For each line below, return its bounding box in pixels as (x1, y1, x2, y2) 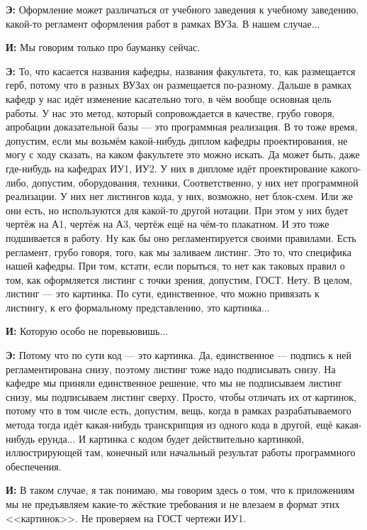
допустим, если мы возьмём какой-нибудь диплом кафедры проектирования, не (6, 133, 348, 148)
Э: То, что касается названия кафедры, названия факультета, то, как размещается (6, 63, 356, 78)
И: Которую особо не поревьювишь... (6, 324, 169, 338)
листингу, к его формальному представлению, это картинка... (6, 299, 270, 314)
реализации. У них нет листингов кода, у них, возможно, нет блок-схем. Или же (6, 189, 353, 204)
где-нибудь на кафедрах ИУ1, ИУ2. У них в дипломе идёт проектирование (6, 160, 327, 175)
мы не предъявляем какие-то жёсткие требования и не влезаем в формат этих (6, 497, 340, 511)
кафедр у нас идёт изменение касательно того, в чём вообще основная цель (6, 91, 332, 106)
